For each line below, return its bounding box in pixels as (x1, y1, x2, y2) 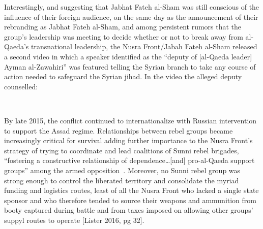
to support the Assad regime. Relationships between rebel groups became (4, 125, 233, 136)
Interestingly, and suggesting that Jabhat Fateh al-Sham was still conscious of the (4, 2, 259, 12)
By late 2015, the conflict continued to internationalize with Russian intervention (4, 115, 257, 125)
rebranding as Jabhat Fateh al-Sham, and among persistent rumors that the (4, 21, 242, 32)
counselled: (4, 81, 38, 91)
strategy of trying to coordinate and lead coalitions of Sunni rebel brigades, (4, 145, 239, 155)
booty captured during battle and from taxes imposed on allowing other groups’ (4, 205, 253, 215)
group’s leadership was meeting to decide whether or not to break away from (4, 31, 243, 42)
